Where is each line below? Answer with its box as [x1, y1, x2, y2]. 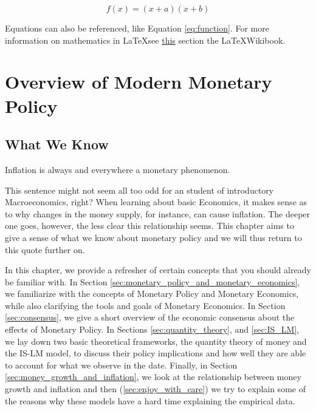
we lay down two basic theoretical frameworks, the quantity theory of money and [5, 335, 307, 347]
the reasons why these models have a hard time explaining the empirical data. [5, 394, 295, 407]
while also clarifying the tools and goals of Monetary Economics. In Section [5, 299, 286, 311]
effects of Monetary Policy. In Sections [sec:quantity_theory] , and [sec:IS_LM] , [5, 323, 300, 336]
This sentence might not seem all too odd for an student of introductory [5, 183, 274, 196]
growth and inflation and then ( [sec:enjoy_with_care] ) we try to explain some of [5, 382, 306, 395]
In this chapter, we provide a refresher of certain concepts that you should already [5, 263, 311, 276]
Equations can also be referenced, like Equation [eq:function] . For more [5, 22, 269, 34]
